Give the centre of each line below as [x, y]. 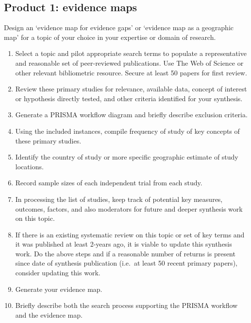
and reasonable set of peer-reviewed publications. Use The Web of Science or [129, 63]
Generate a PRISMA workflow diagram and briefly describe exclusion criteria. [131, 115]
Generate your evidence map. [59, 289]
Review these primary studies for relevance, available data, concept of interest [131, 89]
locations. [29, 166]
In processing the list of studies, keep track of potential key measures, [119, 199]
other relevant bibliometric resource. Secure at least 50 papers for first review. [131, 72]
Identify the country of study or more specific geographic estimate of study [127, 157]
